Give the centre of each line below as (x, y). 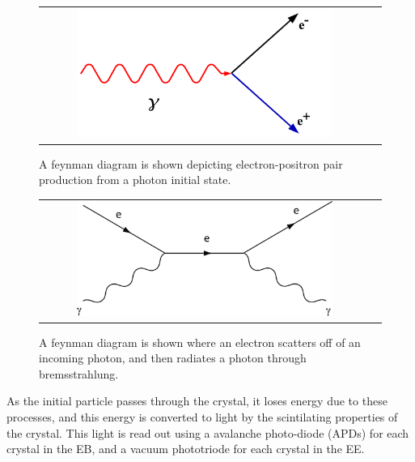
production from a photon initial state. (135, 180)
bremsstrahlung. (79, 373)
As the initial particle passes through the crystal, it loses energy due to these (197, 401)
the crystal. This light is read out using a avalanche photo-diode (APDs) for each (208, 432)
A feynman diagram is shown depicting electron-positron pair (191, 163)
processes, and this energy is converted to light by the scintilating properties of (202, 417)
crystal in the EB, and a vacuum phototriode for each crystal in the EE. (186, 449)
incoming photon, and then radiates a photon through (173, 358)
